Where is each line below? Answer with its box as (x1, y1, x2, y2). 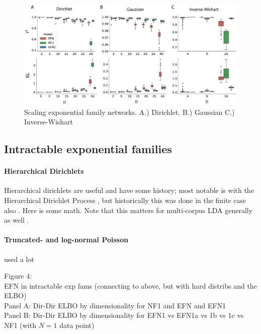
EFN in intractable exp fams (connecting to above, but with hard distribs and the (4, 280, 257, 291)
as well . (4, 215, 29, 225)
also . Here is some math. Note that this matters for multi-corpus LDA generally (4, 205, 253, 215)
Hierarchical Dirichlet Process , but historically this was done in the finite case (4, 194, 246, 205)
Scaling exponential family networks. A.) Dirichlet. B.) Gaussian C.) (24, 106, 235, 117)
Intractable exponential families (4, 141, 172, 157)
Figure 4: (4, 271, 32, 281)
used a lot (4, 253, 34, 264)
